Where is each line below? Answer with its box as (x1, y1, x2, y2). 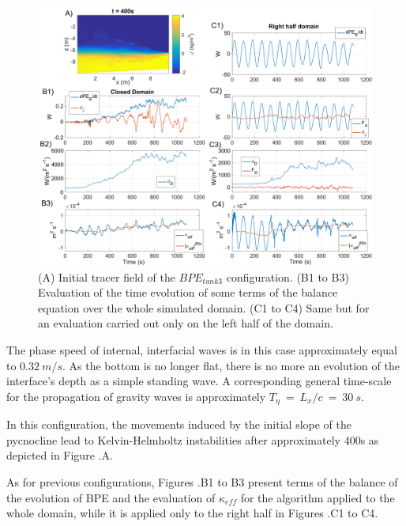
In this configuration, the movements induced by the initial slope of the (6, 416, 352, 433)
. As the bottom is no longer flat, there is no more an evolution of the (62, 357, 400, 373)
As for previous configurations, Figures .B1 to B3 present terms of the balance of (6, 473, 398, 490)
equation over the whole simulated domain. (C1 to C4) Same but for (38, 299, 370, 316)
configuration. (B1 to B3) (226, 268, 349, 285)
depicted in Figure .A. (6, 447, 113, 464)
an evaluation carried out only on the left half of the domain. (38, 315, 333, 331)
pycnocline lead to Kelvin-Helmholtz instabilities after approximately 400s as (6, 431, 379, 448)
